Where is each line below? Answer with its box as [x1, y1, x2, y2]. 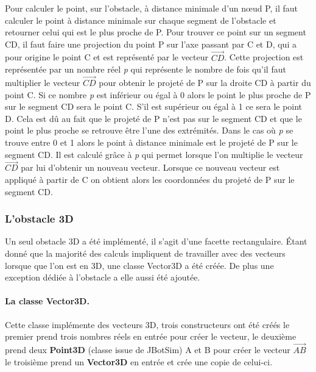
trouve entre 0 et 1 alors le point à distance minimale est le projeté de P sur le [5, 135, 298, 148]
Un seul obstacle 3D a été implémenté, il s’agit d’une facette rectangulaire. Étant [5, 235, 307, 248]
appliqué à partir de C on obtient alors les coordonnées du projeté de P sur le [5, 173, 295, 185]
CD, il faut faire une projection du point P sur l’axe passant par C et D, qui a [5, 37, 297, 50]
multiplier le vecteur [5, 76, 80, 88]
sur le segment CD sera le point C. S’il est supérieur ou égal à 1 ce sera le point [5, 100, 303, 113]
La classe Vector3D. [5, 295, 90, 307]
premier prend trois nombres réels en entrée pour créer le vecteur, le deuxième [5, 330, 297, 343]
